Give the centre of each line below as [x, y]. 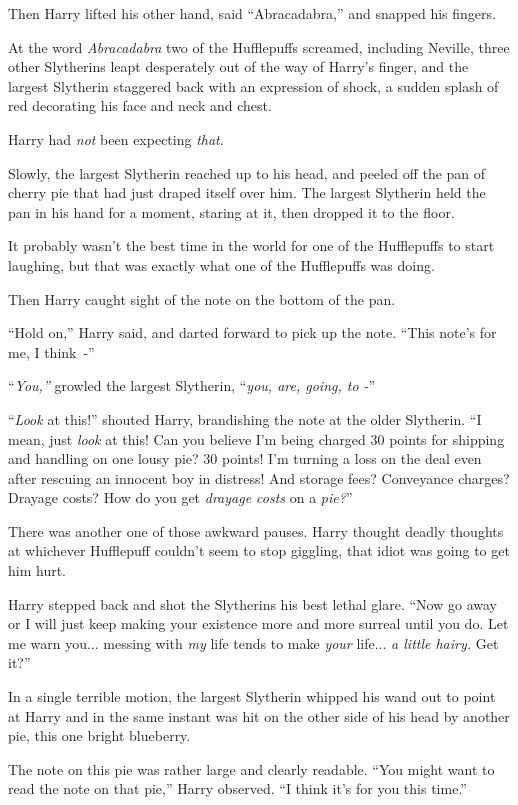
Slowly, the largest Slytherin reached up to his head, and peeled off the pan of [247, 172]
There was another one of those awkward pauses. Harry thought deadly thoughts [256, 530]
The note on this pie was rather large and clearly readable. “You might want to [251, 768]
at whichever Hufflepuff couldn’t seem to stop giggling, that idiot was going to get [259, 550]
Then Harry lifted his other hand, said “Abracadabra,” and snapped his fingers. [252, 13]
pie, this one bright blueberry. [99, 735]
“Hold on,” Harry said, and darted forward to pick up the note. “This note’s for [252, 332]
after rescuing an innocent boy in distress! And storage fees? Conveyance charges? [259, 477]
